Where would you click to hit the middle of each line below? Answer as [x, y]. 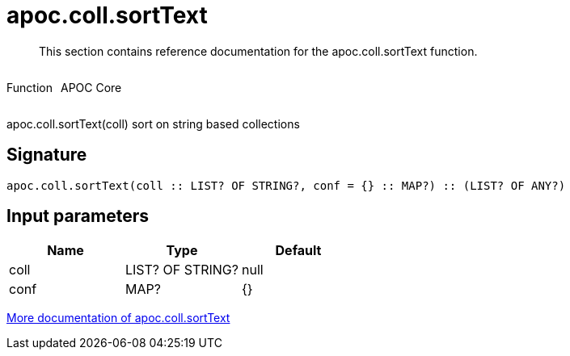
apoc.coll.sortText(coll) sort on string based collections [153, 124]
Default [298, 251]
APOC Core [91, 87]
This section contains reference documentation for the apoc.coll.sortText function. [258, 51]
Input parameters [78, 216]
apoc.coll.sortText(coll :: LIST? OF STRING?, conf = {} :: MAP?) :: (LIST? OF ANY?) [286, 185]
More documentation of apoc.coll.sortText [118, 318]
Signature [47, 155]
